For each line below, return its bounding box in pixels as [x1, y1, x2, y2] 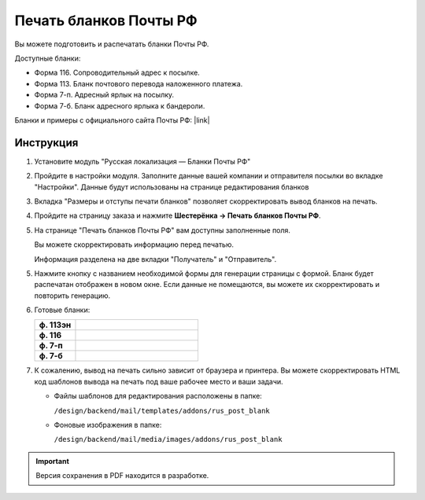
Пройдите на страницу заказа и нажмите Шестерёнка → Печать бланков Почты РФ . [34, 211, 321, 220]
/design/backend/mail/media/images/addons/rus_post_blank [54, 435, 283, 444]
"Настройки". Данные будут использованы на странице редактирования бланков [34, 182, 309, 192]
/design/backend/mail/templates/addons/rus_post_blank [54, 406, 271, 415]
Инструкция [14, 136, 79, 149]
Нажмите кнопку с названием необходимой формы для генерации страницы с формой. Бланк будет [34, 268, 374, 278]
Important [35, 456, 70, 465]
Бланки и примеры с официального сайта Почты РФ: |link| [14, 115, 210, 125]
